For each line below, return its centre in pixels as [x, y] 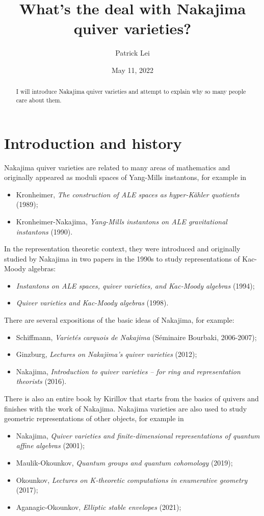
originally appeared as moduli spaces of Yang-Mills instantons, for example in [125, 177]
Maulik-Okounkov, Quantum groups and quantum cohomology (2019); [124, 463]
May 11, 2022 [133, 70]
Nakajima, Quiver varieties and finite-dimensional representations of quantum [138, 435]
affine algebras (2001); [50, 445]
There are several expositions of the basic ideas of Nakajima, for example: [119, 320]
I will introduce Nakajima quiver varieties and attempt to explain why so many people [131, 92]
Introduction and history [93, 143]
